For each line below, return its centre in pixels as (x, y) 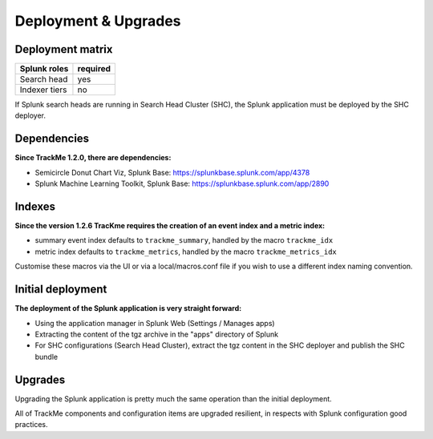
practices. (31, 425)
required (94, 69)
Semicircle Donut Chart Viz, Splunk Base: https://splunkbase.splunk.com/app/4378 (172, 172)
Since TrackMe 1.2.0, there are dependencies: (93, 158)
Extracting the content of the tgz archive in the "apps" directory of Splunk (157, 334)
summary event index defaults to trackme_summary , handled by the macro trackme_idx (184, 240)
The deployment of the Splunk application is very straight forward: (128, 308)
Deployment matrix (64, 49)
